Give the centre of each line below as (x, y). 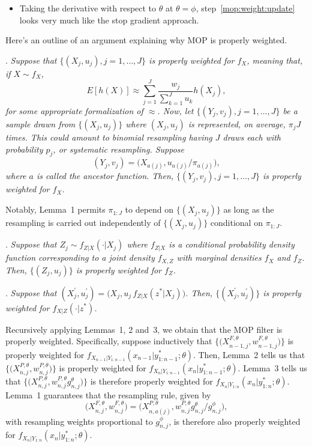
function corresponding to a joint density (80, 257)
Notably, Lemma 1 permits (55, 209)
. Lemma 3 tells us (273, 367)
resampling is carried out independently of (83, 223)
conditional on (236, 223)
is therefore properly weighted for (151, 381)
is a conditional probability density (232, 244)
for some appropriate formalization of (74, 110)
